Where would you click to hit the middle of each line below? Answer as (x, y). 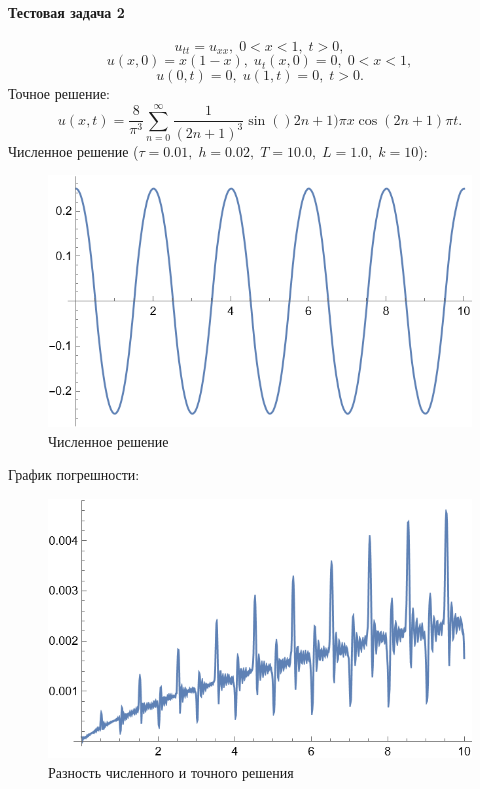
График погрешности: (74, 474)
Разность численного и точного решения (171, 771)
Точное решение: (59, 93)
